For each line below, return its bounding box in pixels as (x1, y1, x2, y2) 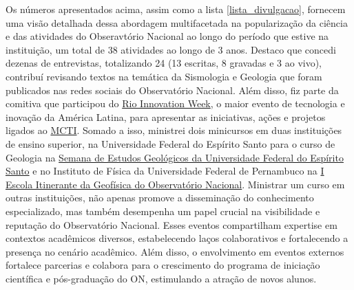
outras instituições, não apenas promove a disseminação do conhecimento (6, 190, 314, 205)
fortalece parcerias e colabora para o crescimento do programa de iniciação (6, 258, 320, 272)
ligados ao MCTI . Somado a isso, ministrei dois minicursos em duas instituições (6, 123, 342, 137)
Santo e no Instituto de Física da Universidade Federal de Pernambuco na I (6, 164, 324, 178)
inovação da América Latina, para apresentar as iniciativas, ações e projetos (6, 109, 326, 124)
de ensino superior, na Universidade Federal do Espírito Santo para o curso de (6, 136, 335, 150)
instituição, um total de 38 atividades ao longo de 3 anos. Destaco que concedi (6, 42, 336, 56)
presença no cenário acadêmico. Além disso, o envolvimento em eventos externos (6, 244, 344, 258)
